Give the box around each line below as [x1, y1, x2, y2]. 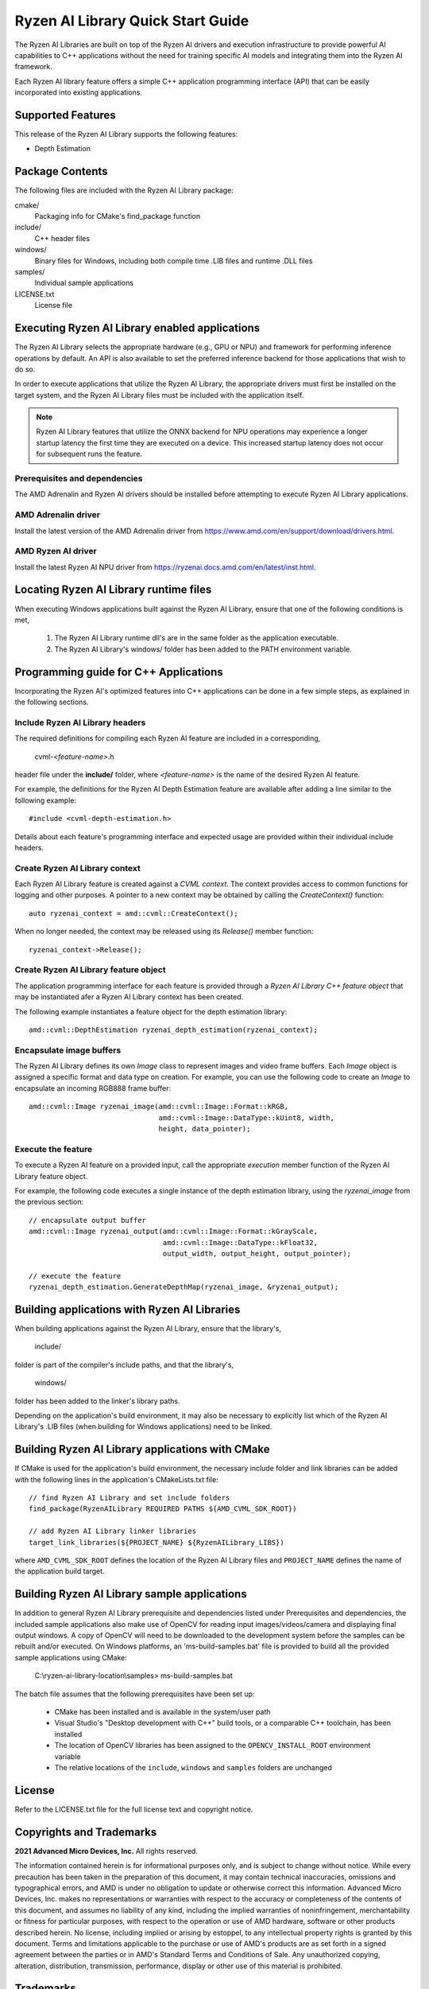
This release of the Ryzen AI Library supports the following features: [14, 130, 238, 139]
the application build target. [14, 1567, 105, 1576]
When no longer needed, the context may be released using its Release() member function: [14, 927, 314, 936]
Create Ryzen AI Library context [14, 862, 141, 874]
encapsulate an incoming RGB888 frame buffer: [14, 1083, 171, 1093]
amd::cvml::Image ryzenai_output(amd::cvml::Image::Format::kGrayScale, [29, 1227, 318, 1236]
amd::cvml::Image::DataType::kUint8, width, [158, 1113, 335, 1122]
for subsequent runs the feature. [36, 450, 143, 459]
